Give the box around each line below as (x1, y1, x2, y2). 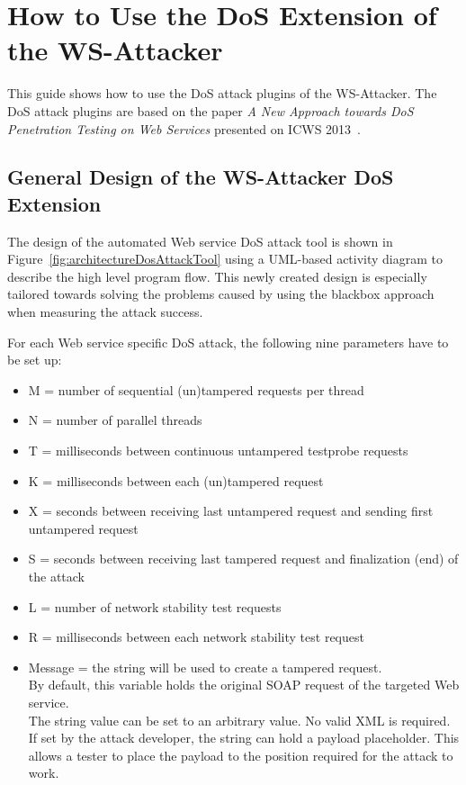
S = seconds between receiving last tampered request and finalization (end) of (28, 549, 459, 568)
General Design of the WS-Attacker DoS (7, 163, 394, 191)
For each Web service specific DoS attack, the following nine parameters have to (7, 332, 449, 351)
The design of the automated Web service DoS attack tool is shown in (7, 231, 393, 250)
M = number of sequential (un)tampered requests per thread (28, 380, 364, 399)
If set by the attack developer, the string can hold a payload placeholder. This (28, 728, 460, 747)
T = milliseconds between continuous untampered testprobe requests (28, 441, 408, 460)
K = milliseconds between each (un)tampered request (28, 471, 324, 490)
